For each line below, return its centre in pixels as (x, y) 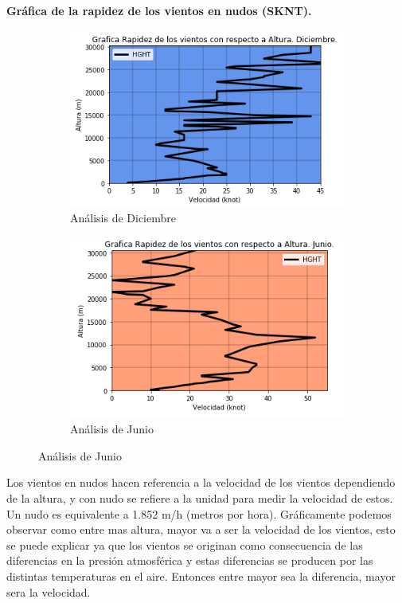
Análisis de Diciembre (123, 218)
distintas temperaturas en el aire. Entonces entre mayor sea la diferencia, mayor (201, 576)
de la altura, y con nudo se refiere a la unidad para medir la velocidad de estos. (200, 497)
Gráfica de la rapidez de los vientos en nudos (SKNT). (159, 10)
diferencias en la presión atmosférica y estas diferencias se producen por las (190, 560)
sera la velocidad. (49, 591)
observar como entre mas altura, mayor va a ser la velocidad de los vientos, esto (201, 529)
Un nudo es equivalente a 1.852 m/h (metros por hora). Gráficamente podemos (199, 513)
